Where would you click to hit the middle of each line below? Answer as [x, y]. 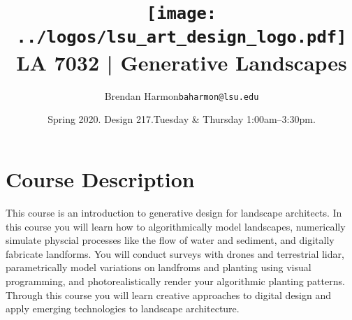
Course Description [100, 179]
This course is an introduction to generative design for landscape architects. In [174, 212]
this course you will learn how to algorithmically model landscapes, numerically [176, 226]
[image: [182, 14]
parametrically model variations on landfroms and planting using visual [159, 267]
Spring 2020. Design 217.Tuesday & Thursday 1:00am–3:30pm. [182, 119]
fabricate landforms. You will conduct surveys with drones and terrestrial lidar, [175, 253]
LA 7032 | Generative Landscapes [182, 62]
